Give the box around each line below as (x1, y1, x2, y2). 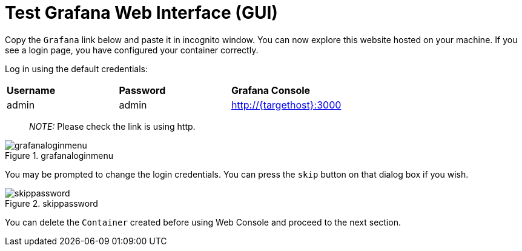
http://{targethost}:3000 (231, 98, 342, 111)
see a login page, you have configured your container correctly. (5, 44, 259, 55)
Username (7, 84, 56, 96)
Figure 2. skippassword (5, 198, 98, 209)
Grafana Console (231, 84, 311, 96)
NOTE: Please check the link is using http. (29, 121, 196, 132)
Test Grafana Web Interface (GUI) (5, 2, 278, 23)
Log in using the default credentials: (5, 63, 148, 74)
